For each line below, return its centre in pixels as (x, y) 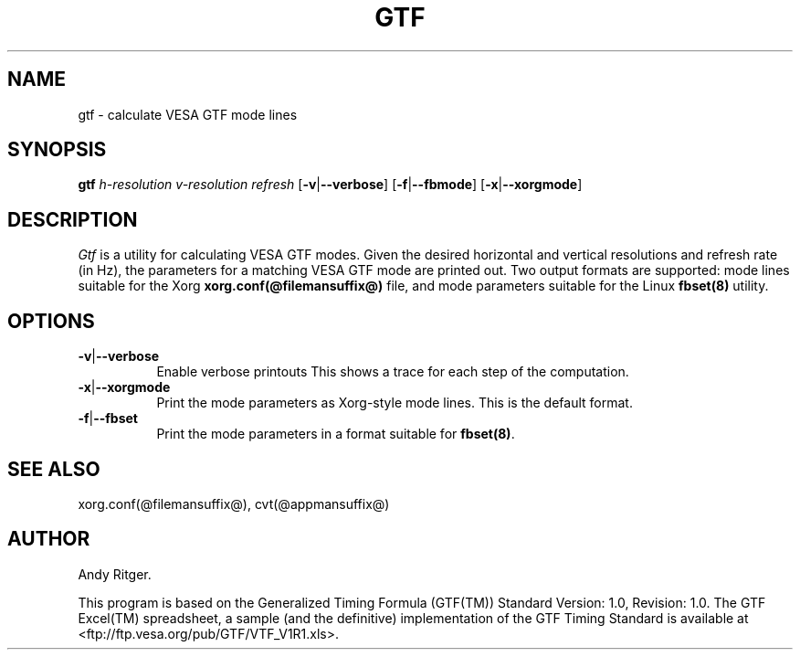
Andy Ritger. (115, 574)
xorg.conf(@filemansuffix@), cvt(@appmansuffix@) (234, 503)
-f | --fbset (108, 419)
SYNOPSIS (57, 150)
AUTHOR (49, 539)
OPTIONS (51, 321)
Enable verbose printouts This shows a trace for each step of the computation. (393, 372)
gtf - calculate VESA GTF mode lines (188, 114)
